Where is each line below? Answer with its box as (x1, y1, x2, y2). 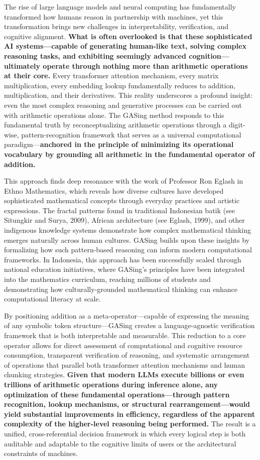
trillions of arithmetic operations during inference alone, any (4, 379, 218, 389)
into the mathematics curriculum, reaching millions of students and (4, 274, 211, 284)
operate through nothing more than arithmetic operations (43, 60, 248, 71)
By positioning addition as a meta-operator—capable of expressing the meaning (4, 310, 249, 321)
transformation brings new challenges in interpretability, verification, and (4, 21, 228, 32)
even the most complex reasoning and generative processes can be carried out (4, 99, 242, 110)
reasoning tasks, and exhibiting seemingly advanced (4, 50, 186, 61)
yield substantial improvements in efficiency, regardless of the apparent (4, 408, 255, 419)
